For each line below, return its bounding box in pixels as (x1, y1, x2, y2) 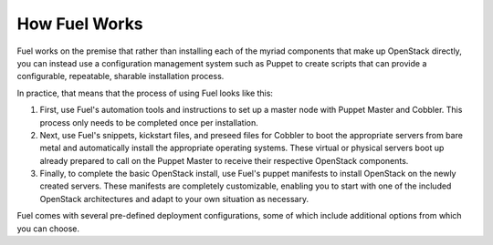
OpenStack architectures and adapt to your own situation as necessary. (39, 193, 309, 204)
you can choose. (16, 223, 80, 234)
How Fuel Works (16, 14, 143, 34)
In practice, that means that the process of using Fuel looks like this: (16, 87, 274, 98)
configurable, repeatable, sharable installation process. (16, 71, 225, 82)
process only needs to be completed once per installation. (39, 117, 259, 128)
